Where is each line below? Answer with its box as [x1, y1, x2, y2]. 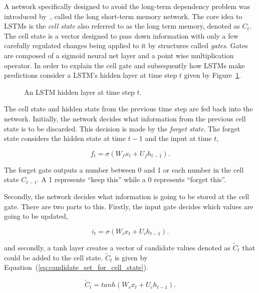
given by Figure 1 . [184, 70, 241, 80]
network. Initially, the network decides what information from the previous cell [4, 113, 246, 123]
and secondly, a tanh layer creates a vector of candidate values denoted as [4, 242, 230, 252]
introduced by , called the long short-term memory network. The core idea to [4, 11, 242, 21]
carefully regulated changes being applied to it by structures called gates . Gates [4, 40, 248, 51]
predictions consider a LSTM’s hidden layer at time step [4, 70, 177, 80]
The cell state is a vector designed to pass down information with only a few [4, 30, 238, 41]
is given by [114, 252, 148, 262]
